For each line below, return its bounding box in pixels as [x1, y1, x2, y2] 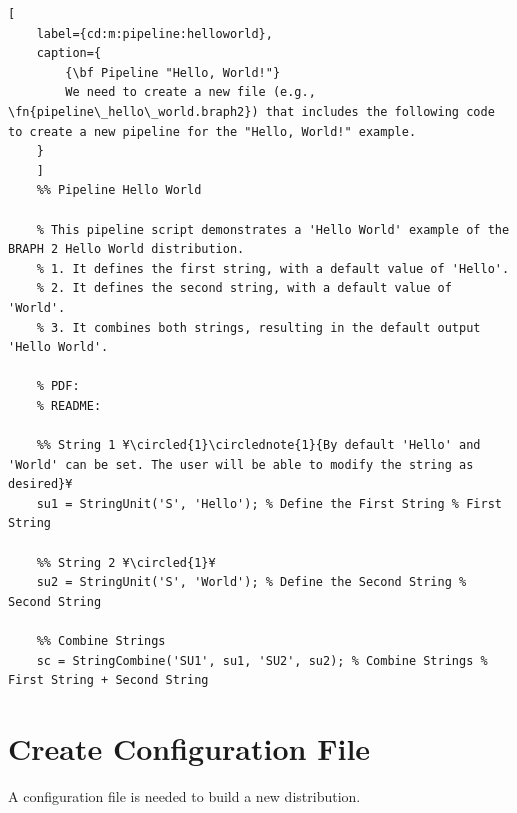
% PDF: [36, 379, 80, 394]
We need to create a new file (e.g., [65, 85, 316, 100]
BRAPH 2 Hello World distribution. [8, 242, 245, 257]
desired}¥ [8, 477, 73, 492]
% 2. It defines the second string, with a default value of [36, 281, 452, 296]
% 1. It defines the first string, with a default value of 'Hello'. [36, 261, 510, 276]
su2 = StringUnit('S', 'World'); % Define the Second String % [36, 575, 467, 590]
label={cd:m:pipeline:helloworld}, [36, 26, 273, 41]
